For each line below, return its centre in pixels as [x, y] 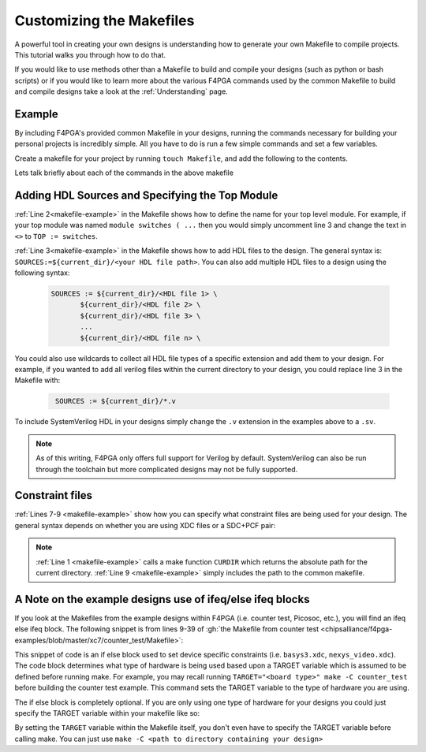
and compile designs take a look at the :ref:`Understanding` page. [121, 91]
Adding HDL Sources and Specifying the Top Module [146, 195]
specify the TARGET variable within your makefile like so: [107, 713]
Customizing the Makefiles [105, 20]
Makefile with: [37, 380]
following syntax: [42, 273]
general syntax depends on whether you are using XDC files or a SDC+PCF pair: [145, 525]
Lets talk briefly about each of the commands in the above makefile [124, 173]
